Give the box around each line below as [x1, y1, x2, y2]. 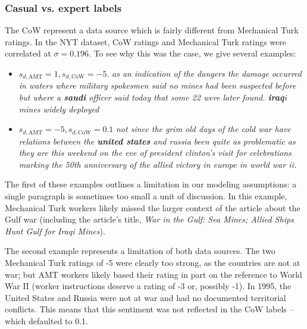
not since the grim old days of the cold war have [116, 123, 291, 135]
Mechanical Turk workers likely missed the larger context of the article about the [5, 201, 300, 214]
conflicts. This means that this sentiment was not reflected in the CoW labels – [5, 303, 294, 315]
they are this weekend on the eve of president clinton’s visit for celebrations [18, 146, 292, 159]
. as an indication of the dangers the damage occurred [106, 67, 302, 79]
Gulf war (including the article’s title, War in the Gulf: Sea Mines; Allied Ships [5, 213, 294, 225]
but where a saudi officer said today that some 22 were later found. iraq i [18, 91, 287, 104]
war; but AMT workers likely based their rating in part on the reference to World [5, 268, 302, 280]
